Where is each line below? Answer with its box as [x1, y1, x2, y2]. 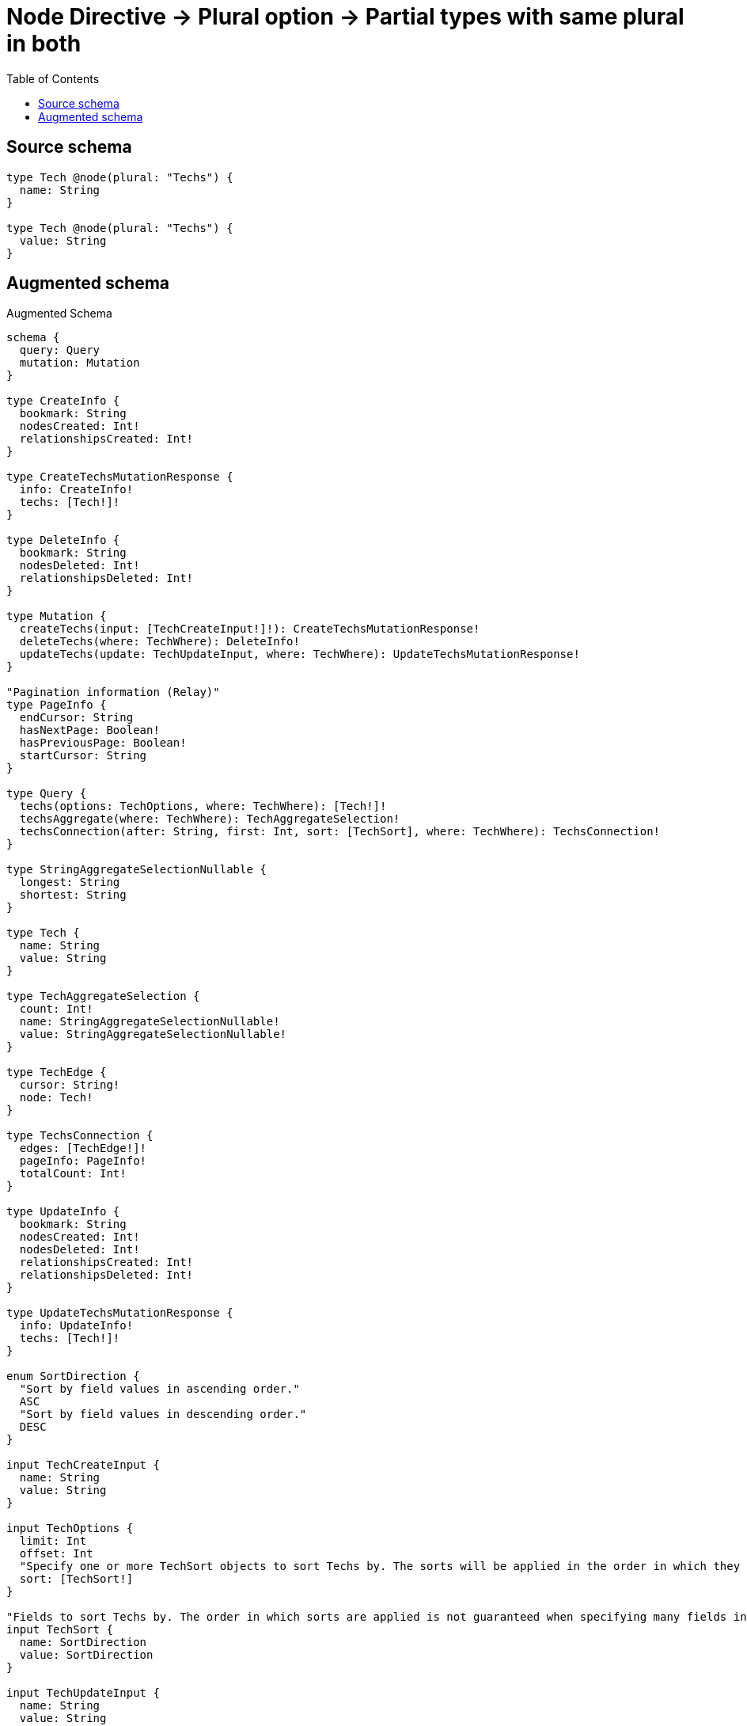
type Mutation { [6, 610, 107, 623]
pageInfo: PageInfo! [19, 1154, 147, 1168]
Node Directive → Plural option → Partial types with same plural [6, 3, 684, 30]
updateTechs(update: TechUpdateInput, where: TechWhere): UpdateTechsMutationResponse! [19, 648, 580, 661]
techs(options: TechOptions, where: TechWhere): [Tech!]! [19, 800, 387, 813]
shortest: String [19, 888, 127, 902]
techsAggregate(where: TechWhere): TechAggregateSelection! [19, 812, 400, 826]
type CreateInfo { [6, 394, 120, 408]
